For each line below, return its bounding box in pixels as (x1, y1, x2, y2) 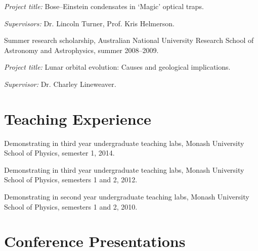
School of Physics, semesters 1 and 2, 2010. (4, 201, 138, 212)
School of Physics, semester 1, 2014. (4, 147, 115, 158)
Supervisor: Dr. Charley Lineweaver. (4, 78, 116, 89)
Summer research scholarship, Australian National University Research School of (4, 35, 254, 45)
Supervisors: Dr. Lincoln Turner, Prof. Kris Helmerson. (4, 18, 175, 28)
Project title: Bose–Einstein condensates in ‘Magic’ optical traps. (4, 1, 204, 11)
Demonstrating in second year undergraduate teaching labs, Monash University (4, 191, 249, 202)
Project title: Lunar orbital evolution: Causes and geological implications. (4, 62, 231, 72)
